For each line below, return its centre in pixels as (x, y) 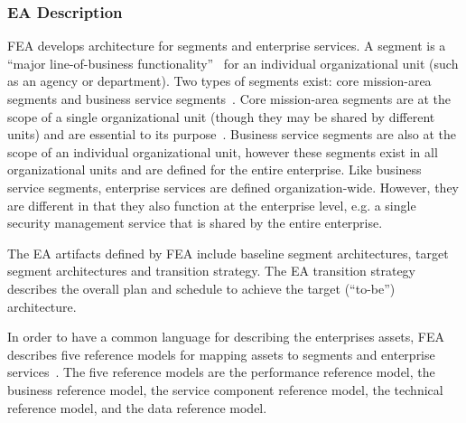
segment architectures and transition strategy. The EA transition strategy (212, 271)
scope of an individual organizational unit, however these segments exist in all (223, 151)
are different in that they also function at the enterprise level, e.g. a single (212, 205)
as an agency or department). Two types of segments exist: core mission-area (219, 81)
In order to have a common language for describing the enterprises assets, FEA (226, 337)
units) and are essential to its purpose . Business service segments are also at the (232, 134)
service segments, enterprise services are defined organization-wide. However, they (233, 187)
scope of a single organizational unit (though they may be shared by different (221, 116)
